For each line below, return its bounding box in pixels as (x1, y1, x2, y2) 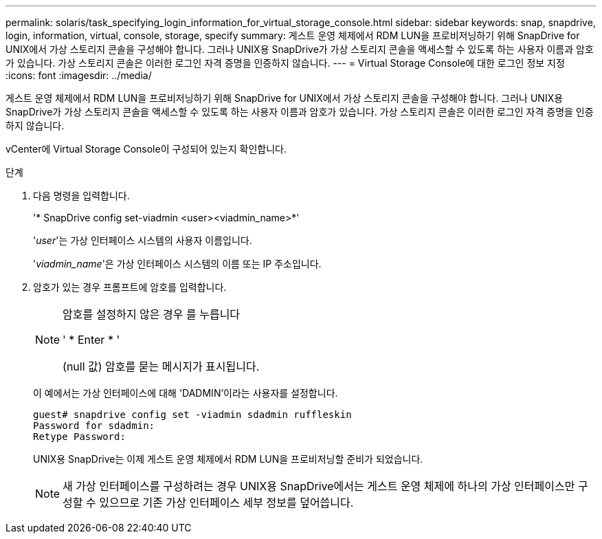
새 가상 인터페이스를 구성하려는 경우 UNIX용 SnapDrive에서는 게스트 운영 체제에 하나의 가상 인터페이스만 (63, 479, 575, 493)
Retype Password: (33, 431, 126, 442)
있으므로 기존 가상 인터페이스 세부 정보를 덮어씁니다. (99, 496, 354, 509)
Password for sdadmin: (33, 420, 155, 431)
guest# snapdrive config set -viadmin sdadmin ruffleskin (33, 409, 352, 420)
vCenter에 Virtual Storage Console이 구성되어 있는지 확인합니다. (5, 143, 287, 155)
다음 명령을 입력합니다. (33, 190, 130, 201)
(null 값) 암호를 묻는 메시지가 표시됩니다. (63, 360, 260, 373)
